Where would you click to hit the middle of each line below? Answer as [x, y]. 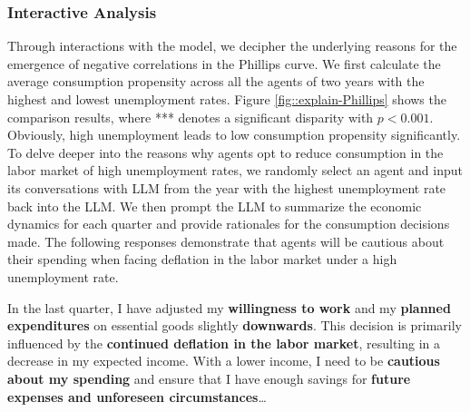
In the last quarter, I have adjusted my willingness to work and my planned [229, 307]
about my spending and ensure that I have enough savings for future [209, 378]
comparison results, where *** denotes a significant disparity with [191, 117]
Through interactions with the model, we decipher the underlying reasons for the [232, 46]
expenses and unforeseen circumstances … [137, 396]
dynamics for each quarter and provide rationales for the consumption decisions [229, 224]
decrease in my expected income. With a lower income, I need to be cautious [224, 361]
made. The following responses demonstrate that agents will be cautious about [226, 241]
